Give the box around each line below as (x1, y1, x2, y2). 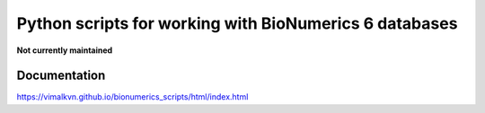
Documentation (16, 68, 106, 83)
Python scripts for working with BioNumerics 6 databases (16, 13, 458, 33)
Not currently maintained (16, 45, 113, 56)
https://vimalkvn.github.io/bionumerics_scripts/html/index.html (16, 91, 249, 102)
